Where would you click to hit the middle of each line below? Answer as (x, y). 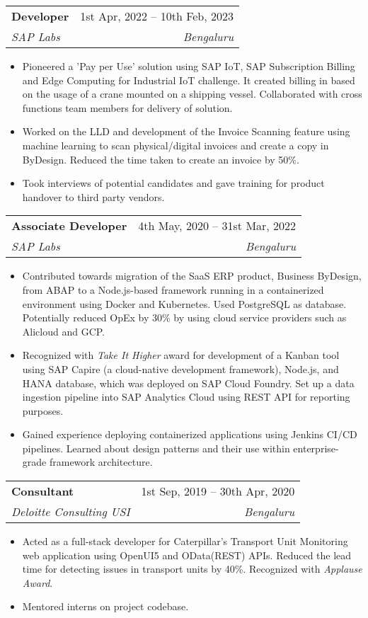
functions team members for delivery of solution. (127, 107)
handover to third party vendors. (93, 196)
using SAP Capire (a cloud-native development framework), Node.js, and (180, 368)
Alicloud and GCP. (64, 331)
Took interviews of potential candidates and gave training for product (173, 183)
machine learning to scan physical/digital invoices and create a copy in (176, 145)
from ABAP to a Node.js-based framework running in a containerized (173, 289)
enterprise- (316, 448)
